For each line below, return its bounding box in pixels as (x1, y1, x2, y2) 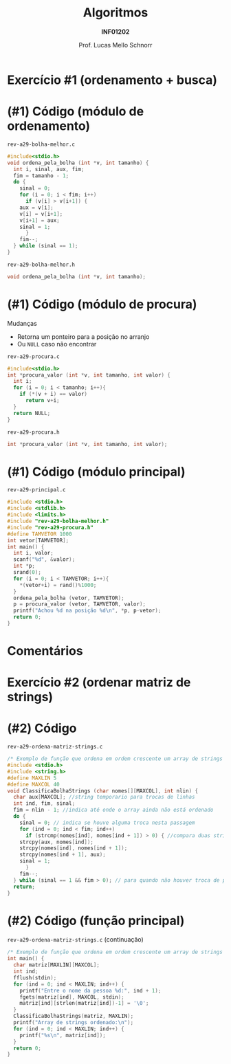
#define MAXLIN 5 (7, 775, 57, 782)
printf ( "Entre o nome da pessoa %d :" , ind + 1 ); (19, 987, 162, 994)
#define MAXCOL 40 (7, 781, 60, 788)
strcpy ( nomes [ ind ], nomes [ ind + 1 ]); (19, 845, 128, 852)
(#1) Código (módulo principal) (7, 464, 186, 479)
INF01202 (101, 27, 130, 36)
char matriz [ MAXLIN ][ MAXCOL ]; (13, 962, 100, 968)
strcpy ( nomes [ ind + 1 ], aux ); (19, 851, 107, 858)
